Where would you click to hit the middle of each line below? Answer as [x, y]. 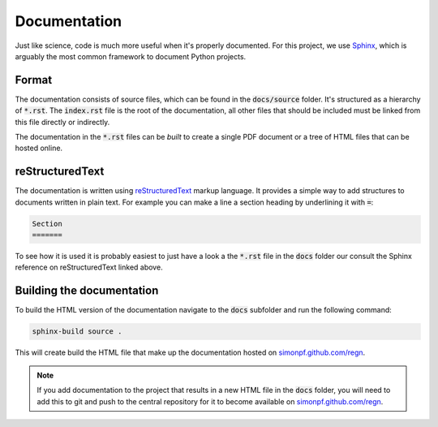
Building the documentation [87, 291]
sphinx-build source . [77, 332]
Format [34, 80]
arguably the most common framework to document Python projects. [131, 56]
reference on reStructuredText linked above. [89, 267]
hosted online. [39, 148]
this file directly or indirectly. [62, 122]
